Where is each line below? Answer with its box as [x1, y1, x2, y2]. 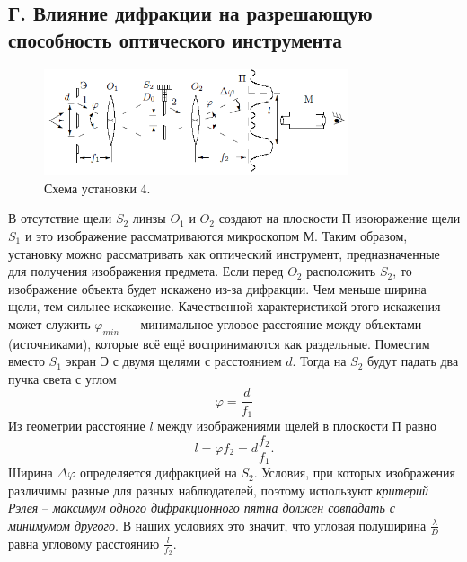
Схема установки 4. [44, 178, 151, 197]
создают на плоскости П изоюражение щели [218, 209, 461, 227]
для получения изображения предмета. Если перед [8, 262, 284, 281]
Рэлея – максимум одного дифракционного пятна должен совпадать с [8, 498, 396, 517]
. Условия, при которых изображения [253, 463, 455, 482]
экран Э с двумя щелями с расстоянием [66, 352, 282, 370]
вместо [8, 352, 45, 370]
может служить [8, 314, 91, 333]
